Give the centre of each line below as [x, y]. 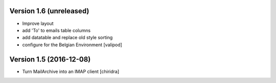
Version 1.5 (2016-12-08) [50, 59]
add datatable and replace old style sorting [67, 38]
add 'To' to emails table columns [56, 30]
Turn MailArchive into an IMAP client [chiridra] [71, 71]
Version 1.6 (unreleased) [49, 11]
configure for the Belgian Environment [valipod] [72, 45]
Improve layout [38, 23]
